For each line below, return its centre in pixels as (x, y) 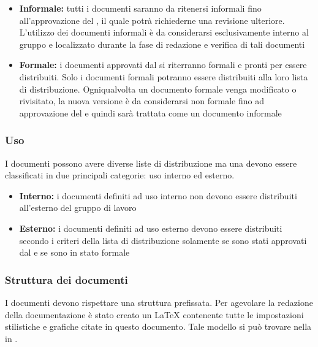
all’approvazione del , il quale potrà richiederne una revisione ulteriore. (152, 20)
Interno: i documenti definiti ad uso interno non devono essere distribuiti (158, 195)
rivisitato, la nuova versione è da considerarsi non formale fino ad (142, 101)
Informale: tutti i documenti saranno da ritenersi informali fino (140, 8)
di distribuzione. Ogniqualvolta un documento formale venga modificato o (158, 89)
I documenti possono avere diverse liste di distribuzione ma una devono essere (151, 163)
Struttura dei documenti (66, 279)
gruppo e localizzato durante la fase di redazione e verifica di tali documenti (162, 44)
